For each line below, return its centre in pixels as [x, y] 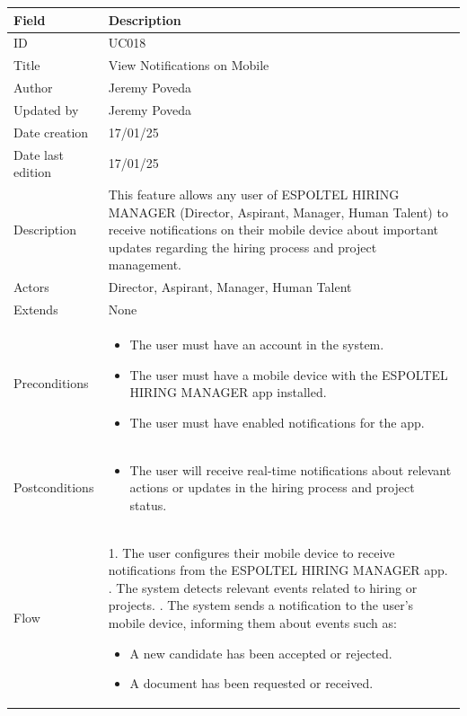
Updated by [46, 109]
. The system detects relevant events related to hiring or [263, 587]
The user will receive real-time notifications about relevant [291, 469]
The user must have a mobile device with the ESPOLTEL [289, 374]
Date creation [51, 132]
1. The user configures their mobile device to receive [251, 552]
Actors [31, 287]
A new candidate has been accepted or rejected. [261, 653]
